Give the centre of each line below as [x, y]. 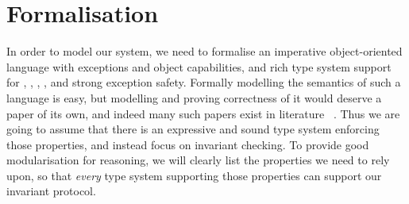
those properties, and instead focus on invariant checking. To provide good [188, 144]
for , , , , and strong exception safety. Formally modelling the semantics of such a [204, 82]
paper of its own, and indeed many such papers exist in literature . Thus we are [203, 113]
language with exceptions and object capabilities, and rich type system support [199, 66]
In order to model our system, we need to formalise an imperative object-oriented [204, 51]
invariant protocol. [51, 191]
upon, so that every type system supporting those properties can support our [194, 175]
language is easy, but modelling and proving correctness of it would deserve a [194, 97]
